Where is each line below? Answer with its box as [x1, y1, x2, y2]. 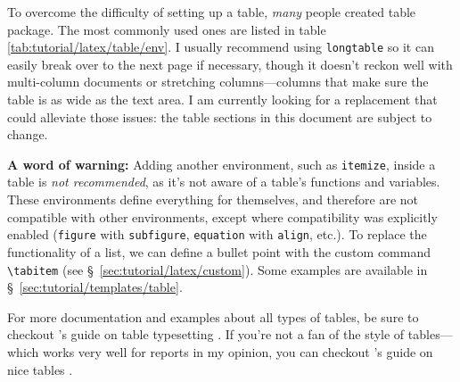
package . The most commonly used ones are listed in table [7, 20, 326, 38]
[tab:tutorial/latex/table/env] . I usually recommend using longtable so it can [7, 37, 434, 56]
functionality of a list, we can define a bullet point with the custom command [7, 242, 431, 261]
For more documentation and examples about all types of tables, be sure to [7, 307, 419, 326]
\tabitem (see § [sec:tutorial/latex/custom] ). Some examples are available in [7, 260, 428, 278]
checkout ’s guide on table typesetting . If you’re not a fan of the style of [7, 325, 405, 344]
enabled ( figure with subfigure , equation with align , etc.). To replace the [7, 225, 427, 244]
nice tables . [7, 360, 73, 378]
